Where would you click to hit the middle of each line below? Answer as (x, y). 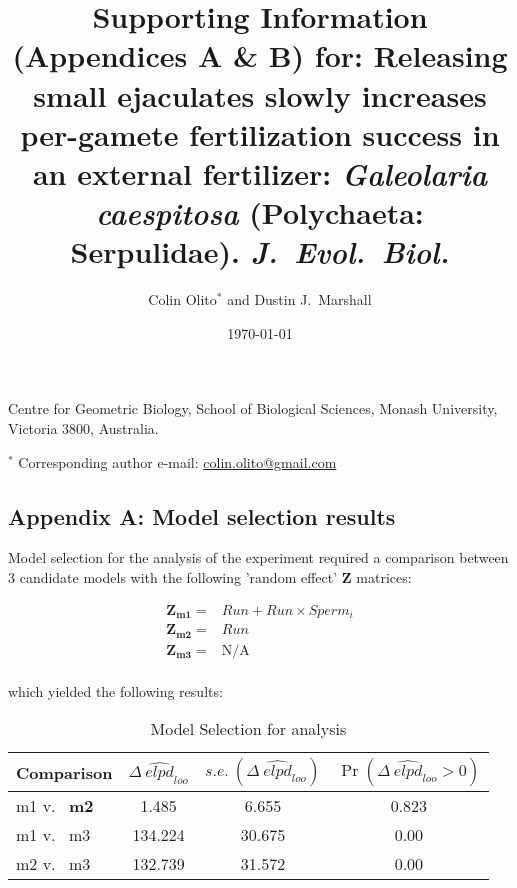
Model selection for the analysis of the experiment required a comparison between (258, 557)
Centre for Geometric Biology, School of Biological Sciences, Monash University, (253, 408)
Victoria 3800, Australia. (83, 428)
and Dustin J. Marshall (299, 299)
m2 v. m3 (53, 864)
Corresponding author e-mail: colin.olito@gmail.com (177, 461)
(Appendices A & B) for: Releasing (260, 55)
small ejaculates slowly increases (260, 94)
